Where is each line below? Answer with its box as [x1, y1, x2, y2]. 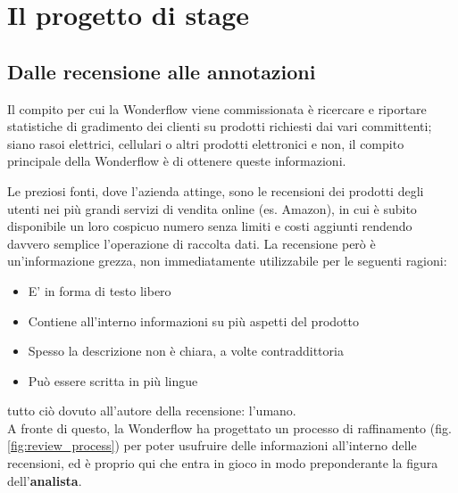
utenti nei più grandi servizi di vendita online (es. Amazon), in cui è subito [7, 199, 417, 218]
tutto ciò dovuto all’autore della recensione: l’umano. [7, 401, 296, 420]
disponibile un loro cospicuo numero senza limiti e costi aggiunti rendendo [7, 217, 412, 235]
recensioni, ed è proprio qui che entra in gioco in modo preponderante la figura [7, 454, 438, 472]
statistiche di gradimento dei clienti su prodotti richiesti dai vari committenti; [7, 117, 432, 136]
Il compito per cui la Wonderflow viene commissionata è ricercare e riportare [7, 99, 427, 118]
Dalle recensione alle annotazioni [7, 57, 316, 85]
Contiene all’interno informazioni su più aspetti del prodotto [28, 311, 359, 330]
